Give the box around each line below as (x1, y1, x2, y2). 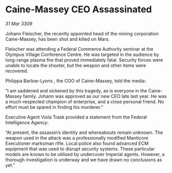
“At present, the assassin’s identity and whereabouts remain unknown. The (5, 129, 163, 136)
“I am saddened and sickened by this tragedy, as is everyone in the (5, 87, 147, 93)
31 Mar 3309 (5, 21, 32, 27)
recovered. (5, 68, 28, 74)
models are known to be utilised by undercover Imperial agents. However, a (5, 151, 165, 157)
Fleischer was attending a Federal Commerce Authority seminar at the (5, 46, 154, 52)
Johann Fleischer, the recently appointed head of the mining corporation (5, 30, 159, 36)
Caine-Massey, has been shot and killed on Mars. (5, 36, 110, 42)
